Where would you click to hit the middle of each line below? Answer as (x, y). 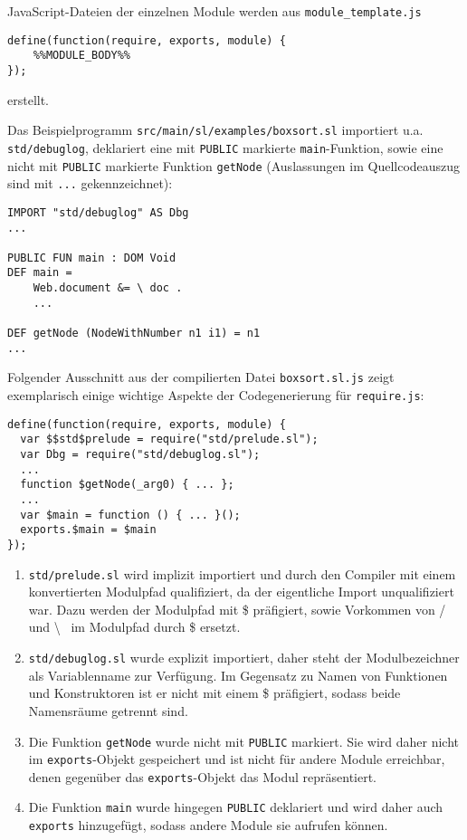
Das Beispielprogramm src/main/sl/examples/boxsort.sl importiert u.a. (215, 130)
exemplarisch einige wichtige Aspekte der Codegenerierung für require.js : (216, 395)
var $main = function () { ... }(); (130, 515)
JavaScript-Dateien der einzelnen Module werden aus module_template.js (214, 11)
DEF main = (40, 273)
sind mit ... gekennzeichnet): (90, 183)
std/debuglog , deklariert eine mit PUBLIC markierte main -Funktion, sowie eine (225, 147)
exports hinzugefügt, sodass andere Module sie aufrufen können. (208, 825)
